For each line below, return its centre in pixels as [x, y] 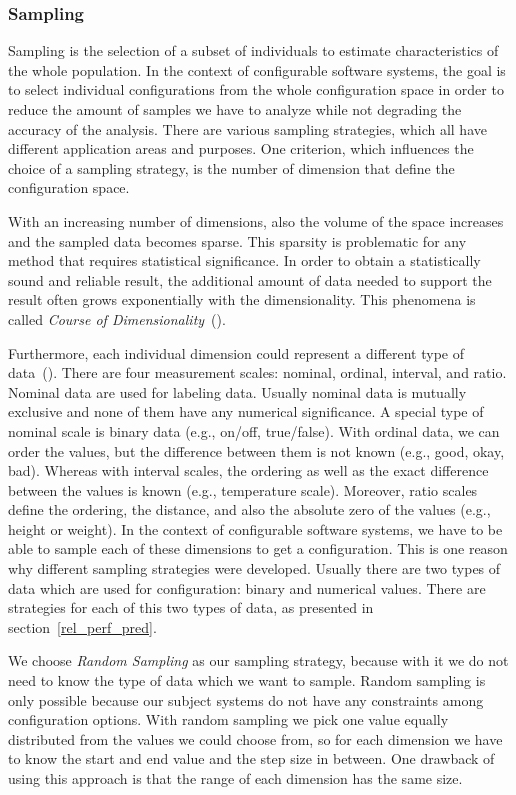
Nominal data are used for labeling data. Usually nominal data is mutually [237, 391]
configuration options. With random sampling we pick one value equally [228, 719]
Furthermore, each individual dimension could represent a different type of [236, 352]
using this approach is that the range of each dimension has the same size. [235, 778]
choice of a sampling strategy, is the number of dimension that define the [231, 167]
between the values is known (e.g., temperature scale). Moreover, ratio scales [243, 489]
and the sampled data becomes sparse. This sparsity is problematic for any [237, 240]
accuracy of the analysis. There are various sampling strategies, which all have [247, 128]
